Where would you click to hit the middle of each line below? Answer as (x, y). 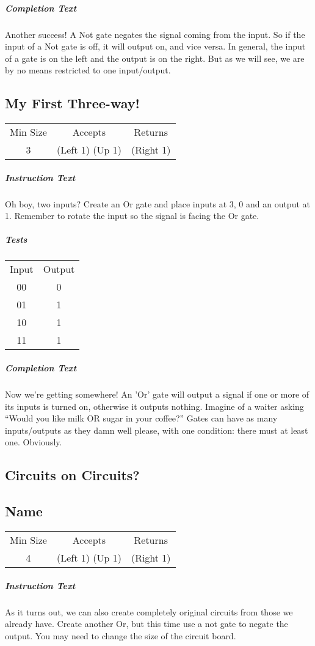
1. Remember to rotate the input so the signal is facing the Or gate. (132, 216)
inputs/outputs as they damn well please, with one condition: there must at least (157, 430)
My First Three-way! (72, 103)
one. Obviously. (34, 442)
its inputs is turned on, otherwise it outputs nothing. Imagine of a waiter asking (154, 406)
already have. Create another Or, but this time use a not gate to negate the (147, 624)
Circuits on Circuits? (72, 475)
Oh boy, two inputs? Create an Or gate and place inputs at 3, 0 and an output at (157, 203)
